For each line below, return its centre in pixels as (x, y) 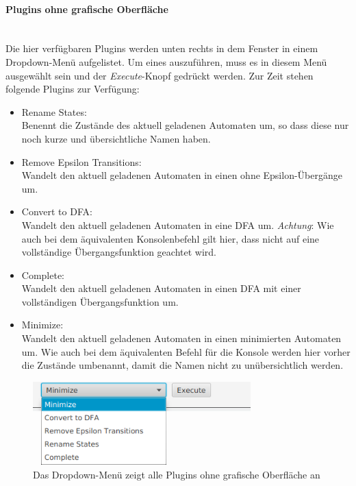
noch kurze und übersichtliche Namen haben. (116, 138)
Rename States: (54, 111)
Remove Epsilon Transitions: (81, 161)
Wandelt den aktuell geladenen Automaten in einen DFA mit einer (161, 288)
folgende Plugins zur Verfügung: (73, 89)
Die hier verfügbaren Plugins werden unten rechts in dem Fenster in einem (162, 48)
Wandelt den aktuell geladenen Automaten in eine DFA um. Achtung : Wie (178, 224)
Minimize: (42, 325)
